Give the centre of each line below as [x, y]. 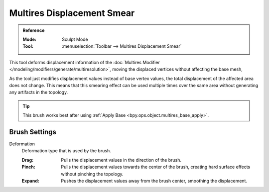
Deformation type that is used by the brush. [67, 151]
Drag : [28, 160]
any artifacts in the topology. [39, 93]
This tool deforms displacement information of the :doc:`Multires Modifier [85, 62]
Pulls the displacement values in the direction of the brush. [121, 160]
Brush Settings [33, 132]
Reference [34, 30]
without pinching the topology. [92, 174]
